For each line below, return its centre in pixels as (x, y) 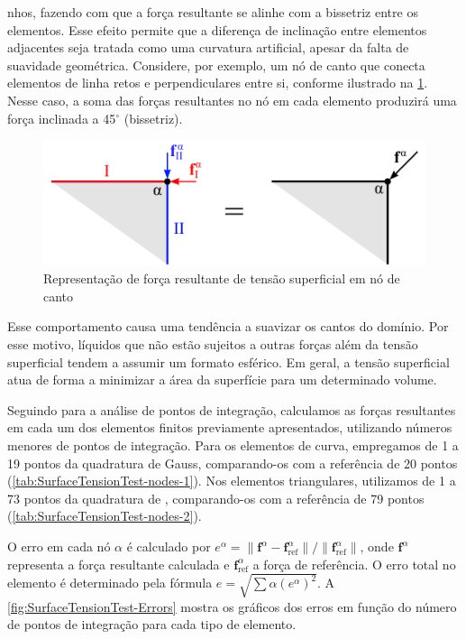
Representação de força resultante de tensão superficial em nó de (222, 278)
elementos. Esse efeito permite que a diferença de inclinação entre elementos (217, 29)
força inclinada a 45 (62, 118)
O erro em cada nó (59, 546)
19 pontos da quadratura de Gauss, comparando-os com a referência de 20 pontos (233, 463)
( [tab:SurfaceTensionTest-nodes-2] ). (105, 516)
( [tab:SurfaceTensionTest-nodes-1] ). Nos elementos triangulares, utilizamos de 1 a (232, 481)
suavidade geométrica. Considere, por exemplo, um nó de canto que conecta (216, 65)
